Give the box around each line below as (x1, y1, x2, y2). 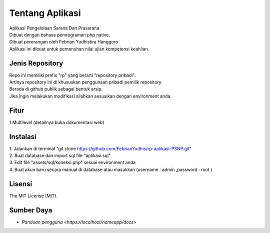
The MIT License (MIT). (9, 192, 57, 198)
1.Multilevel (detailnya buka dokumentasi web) (9, 119, 104, 125)
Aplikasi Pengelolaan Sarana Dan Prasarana (9, 25, 99, 31)
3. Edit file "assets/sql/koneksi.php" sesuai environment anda (9, 159, 136, 165)
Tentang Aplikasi (9, 7, 81, 18)
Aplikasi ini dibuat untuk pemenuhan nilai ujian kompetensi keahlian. (9, 45, 149, 52)
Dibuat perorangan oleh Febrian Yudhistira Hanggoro (9, 39, 118, 45)
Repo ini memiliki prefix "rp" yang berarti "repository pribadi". (9, 72, 136, 78)
